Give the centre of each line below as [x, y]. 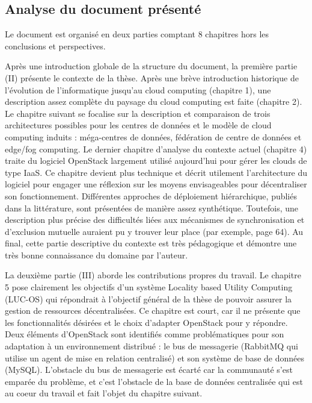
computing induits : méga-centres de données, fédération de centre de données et [153, 136]
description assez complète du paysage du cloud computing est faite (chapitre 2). [154, 102]
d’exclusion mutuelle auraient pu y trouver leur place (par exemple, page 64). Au [154, 231]
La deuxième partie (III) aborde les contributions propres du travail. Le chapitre [153, 275]
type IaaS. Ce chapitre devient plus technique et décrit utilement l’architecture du [156, 172]
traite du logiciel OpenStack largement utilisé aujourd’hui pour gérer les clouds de [156, 161]
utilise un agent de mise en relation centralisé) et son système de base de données [154, 358]
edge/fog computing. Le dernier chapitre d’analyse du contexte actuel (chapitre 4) [156, 148]
